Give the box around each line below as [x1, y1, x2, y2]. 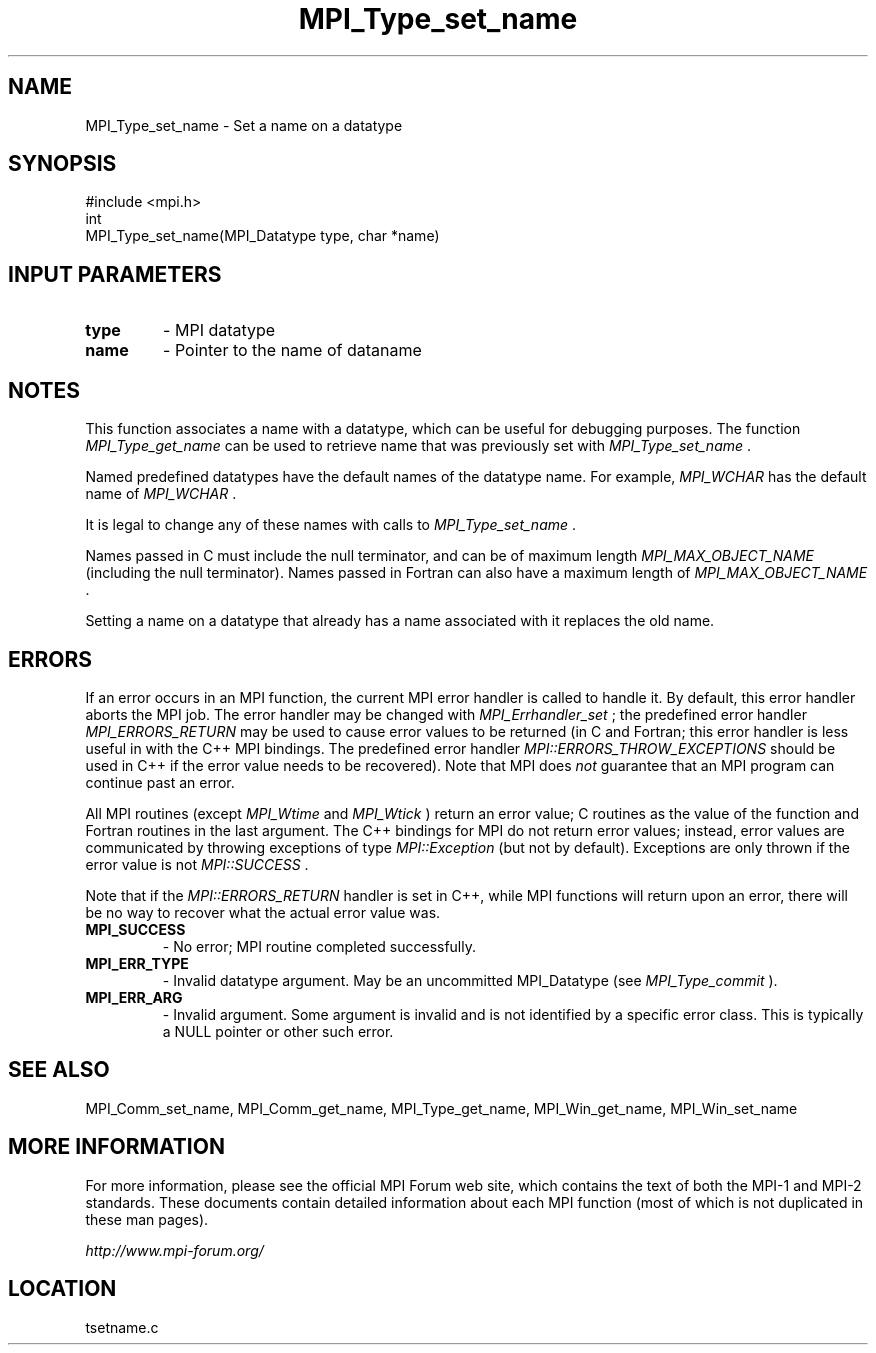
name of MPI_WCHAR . [85, 485, 237, 503]
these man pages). [85, 1210, 209, 1228]
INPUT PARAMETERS [8, 261, 222, 287]
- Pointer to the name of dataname [163, 340, 422, 361]
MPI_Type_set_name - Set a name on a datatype [85, 116, 403, 134]
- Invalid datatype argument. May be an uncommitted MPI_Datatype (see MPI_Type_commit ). [162, 971, 778, 989]
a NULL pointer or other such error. [162, 1022, 394, 1040]
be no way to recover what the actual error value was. [85, 903, 441, 921]
